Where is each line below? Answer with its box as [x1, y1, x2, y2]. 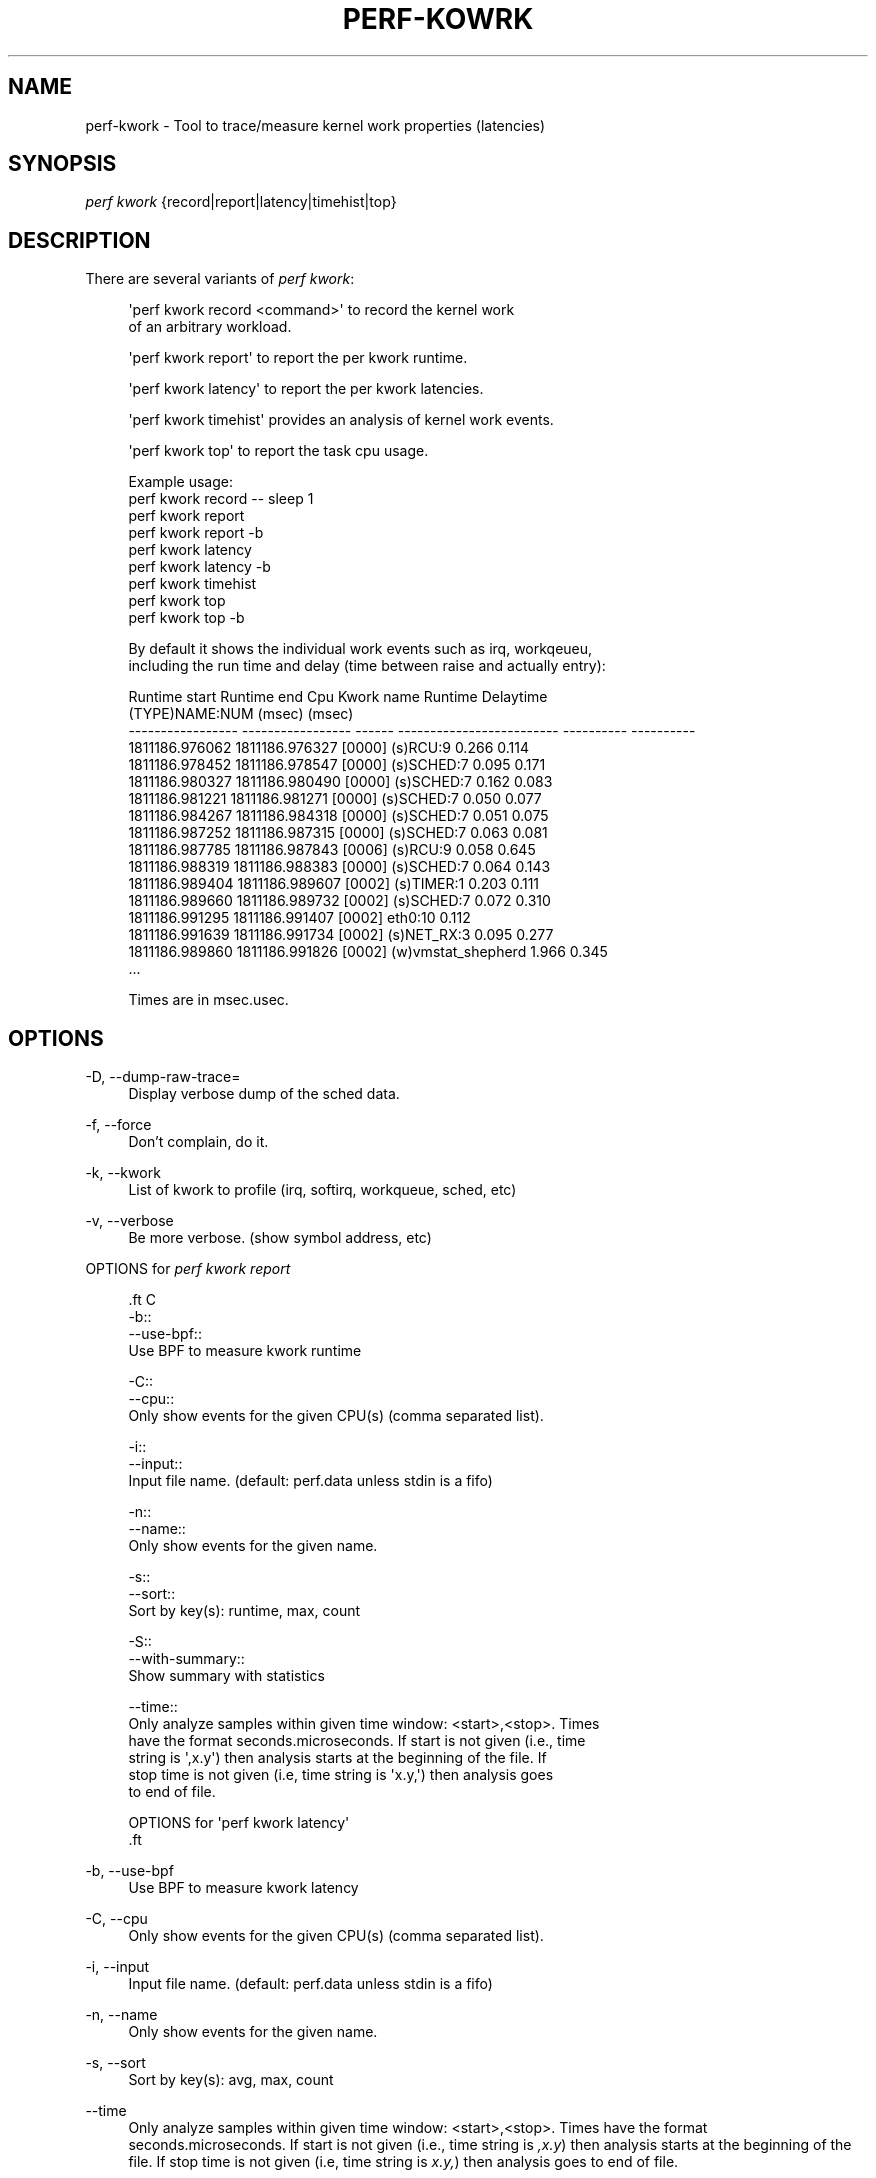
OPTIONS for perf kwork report [85, 1260, 291, 1278]
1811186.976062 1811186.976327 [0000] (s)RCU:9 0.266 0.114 [128, 739, 529, 757]
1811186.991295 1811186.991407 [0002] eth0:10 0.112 [128, 909, 471, 927]
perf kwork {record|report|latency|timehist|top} [85, 193, 397, 211]
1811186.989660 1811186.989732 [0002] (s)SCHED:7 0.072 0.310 [128, 892, 551, 910]
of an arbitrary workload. [128, 318, 292, 336]
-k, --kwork [85, 1164, 161, 1182]
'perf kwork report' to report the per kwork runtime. [128, 349, 468, 367]
